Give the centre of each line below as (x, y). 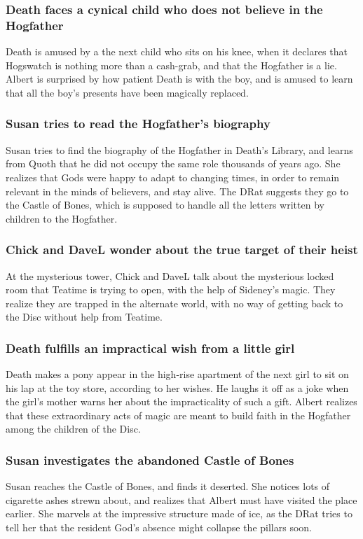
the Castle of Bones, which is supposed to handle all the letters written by (165, 205)
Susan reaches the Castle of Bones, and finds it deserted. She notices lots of (168, 486)
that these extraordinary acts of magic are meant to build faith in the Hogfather (178, 415)
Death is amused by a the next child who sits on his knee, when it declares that (177, 51)
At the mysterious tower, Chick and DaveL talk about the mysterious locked (170, 275)
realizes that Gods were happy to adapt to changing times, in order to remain (173, 177)
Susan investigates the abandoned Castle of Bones (150, 460)
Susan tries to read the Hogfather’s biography (138, 124)
